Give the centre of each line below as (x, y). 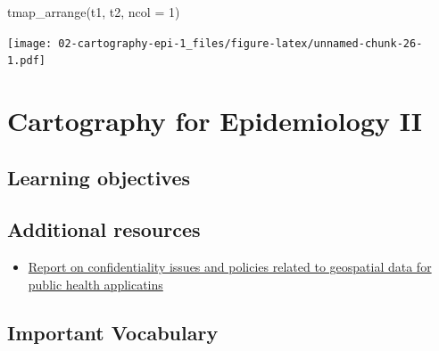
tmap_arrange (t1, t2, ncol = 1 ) (94, 12)
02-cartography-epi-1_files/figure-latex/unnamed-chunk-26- (240, 43)
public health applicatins (95, 284)
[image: (30, 43)
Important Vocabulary (113, 332)
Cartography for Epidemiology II (215, 121)
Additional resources (104, 229)
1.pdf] (26, 61)
